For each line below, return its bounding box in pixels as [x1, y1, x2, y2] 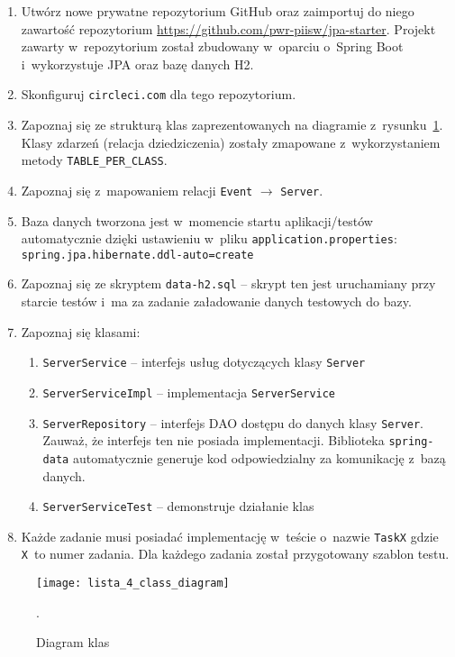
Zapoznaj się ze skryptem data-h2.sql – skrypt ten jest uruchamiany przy [21, 274, 436, 293]
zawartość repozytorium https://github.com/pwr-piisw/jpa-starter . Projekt [21, 19, 436, 38]
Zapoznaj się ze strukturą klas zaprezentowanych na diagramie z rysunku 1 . [21, 115, 443, 134]
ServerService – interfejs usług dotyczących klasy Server [42, 352, 366, 371]
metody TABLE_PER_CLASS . [21, 151, 168, 169]
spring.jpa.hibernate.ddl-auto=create [21, 248, 254, 261]
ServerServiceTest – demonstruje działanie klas [42, 497, 314, 516]
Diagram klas [36, 633, 110, 652]
